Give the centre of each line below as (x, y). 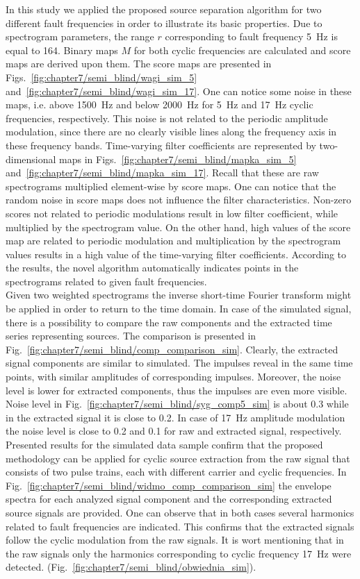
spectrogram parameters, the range (80, 36)
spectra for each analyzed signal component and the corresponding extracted (169, 499)
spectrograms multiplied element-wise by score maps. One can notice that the (171, 186)
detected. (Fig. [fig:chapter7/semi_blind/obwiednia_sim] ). (131, 567)
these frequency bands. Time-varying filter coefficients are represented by (161, 145)
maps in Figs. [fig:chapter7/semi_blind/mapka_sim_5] (178, 159)
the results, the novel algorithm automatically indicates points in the (152, 268)
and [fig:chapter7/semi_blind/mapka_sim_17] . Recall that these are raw (162, 173)
